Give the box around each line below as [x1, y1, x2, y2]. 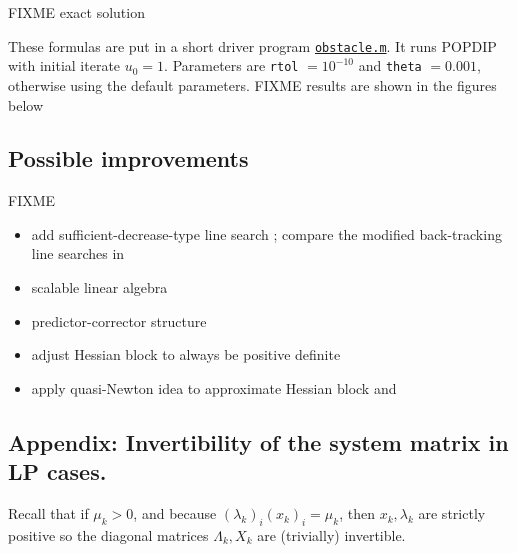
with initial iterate [8, 55, 121, 76]
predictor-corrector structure [31, 310, 207, 331]
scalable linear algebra [31, 277, 168, 298]
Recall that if [8, 503, 89, 524]
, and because [133, 503, 217, 524]
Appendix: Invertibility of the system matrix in [8, 426, 509, 457]
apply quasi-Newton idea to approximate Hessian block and [31, 377, 397, 398]
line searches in [31, 243, 125, 264]
